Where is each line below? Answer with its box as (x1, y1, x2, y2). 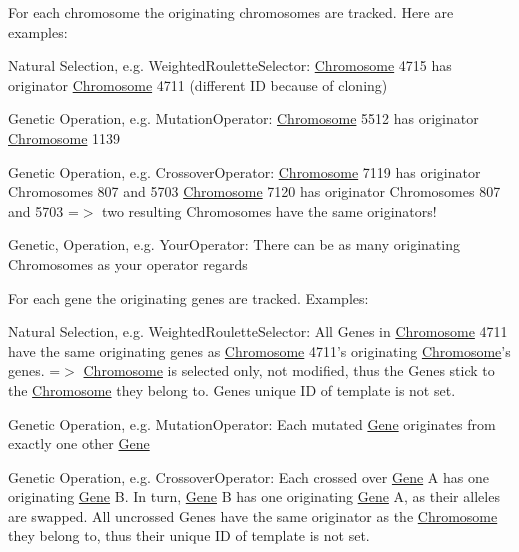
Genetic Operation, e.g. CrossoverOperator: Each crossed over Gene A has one (8, 466, 489, 487)
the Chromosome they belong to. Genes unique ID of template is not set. (8, 379, 456, 400)
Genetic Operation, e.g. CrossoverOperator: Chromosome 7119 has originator (8, 161, 481, 182)
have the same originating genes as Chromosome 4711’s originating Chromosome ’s (8, 340, 511, 361)
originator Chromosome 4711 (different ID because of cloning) (8, 74, 388, 95)
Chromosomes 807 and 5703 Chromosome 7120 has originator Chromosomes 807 (8, 181, 501, 202)
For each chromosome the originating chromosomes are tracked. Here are (8, 2, 454, 22)
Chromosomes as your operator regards (8, 253, 248, 274)
